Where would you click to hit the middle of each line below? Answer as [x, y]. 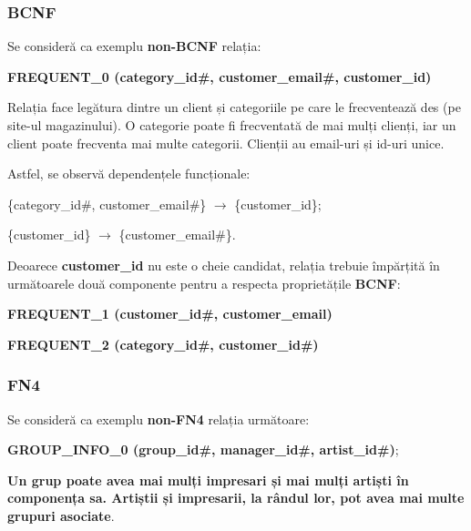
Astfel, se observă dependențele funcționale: [129, 174]
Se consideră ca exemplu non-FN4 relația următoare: [159, 419]
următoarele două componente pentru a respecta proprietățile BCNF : [204, 283]
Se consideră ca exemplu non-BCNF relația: [134, 46]
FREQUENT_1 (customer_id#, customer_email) [170, 314]
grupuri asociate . [61, 515]
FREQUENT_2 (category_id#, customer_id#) [163, 344]
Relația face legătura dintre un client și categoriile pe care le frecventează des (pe [234, 107]
